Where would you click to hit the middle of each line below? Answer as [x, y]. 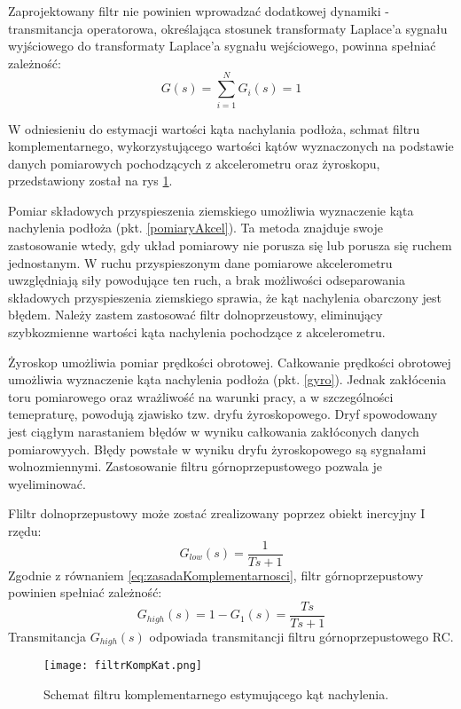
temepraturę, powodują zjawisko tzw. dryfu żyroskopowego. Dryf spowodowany [223, 414]
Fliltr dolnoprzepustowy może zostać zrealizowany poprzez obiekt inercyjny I [217, 513]
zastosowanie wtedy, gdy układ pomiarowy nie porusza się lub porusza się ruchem [230, 245]
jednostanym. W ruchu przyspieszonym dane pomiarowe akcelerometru [200, 262]
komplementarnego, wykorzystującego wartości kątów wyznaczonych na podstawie [231, 146]
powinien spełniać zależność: [85, 592]
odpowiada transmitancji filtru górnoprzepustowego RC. [301, 636]
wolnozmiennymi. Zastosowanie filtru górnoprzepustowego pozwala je [195, 466]
